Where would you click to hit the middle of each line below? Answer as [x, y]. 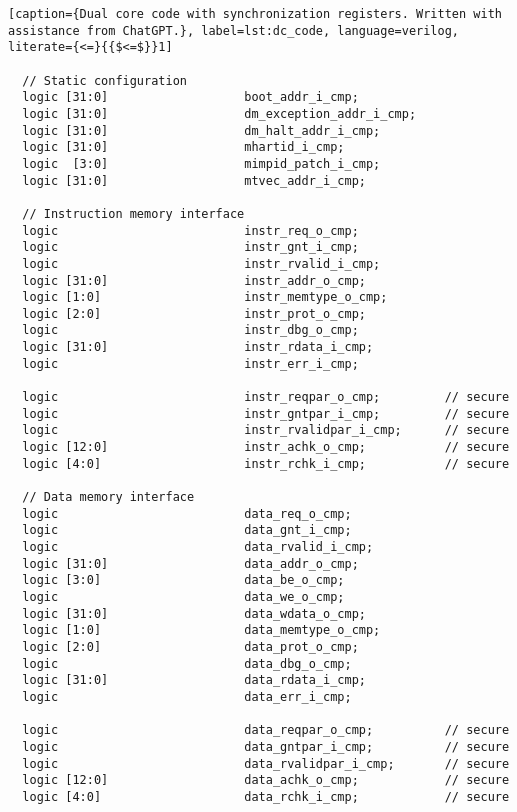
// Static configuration [104, 80]
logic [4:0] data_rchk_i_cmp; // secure [266, 796]
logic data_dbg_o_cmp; [187, 663]
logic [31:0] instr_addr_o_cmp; [194, 280]
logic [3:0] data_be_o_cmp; [183, 580]
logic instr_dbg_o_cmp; [190, 330]
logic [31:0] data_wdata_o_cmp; [194, 613]
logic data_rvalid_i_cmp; [198, 547]
